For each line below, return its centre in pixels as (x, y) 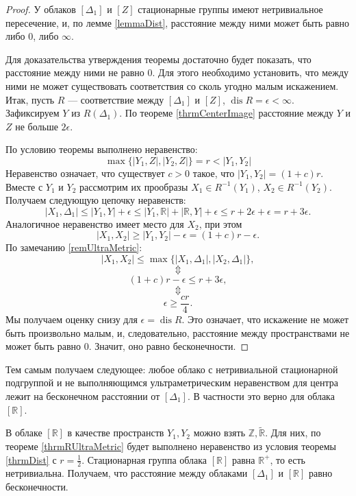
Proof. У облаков (41, 9)
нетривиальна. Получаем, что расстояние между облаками (127, 473)
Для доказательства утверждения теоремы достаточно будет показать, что (158, 59)
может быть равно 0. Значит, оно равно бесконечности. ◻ (127, 346)
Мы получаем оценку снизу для (72, 319)
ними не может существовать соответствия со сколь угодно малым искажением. (172, 85)
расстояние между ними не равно (75, 72)
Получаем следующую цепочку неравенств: (96, 200)
